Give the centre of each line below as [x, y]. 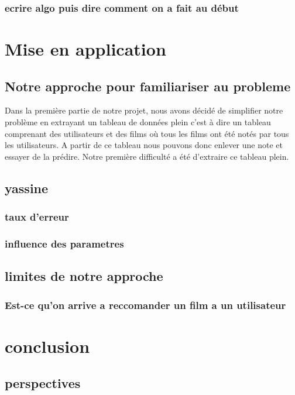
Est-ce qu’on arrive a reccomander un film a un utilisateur [145, 305]
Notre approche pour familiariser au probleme [148, 86]
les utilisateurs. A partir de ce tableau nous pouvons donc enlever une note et [144, 145]
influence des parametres [64, 243]
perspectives [43, 383]
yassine [27, 188]
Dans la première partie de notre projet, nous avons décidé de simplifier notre [144, 110]
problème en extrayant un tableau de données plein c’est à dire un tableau [138, 122]
